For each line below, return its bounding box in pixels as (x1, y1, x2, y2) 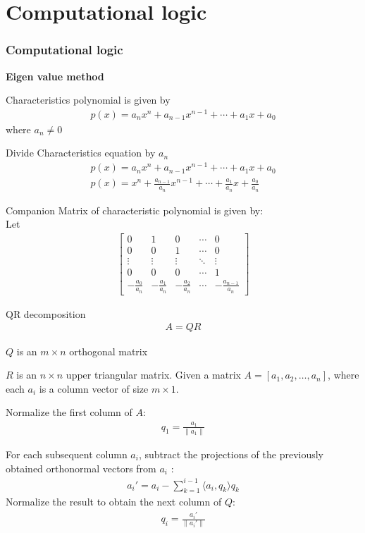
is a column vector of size (39, 381, 149, 396)
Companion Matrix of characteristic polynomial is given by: (6, 202, 264, 217)
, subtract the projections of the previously (138, 446, 323, 461)
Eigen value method (6, 68, 104, 83)
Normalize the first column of (6, 405, 132, 419)
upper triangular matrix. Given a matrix (66, 367, 241, 382)
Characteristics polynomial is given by (6, 92, 171, 107)
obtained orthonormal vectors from (6, 460, 156, 475)
